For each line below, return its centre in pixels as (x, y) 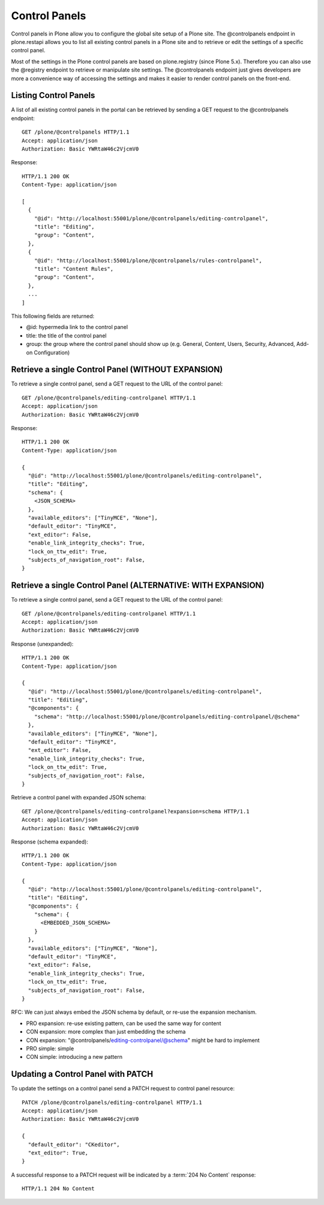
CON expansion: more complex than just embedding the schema (106, 1032)
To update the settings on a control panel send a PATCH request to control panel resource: (123, 1088)
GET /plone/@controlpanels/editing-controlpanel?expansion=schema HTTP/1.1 (136, 811)
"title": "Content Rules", (74, 269)
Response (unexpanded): (42, 644)
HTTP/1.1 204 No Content (58, 1189)
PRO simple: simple (50, 1048)
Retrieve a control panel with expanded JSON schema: (79, 798)
